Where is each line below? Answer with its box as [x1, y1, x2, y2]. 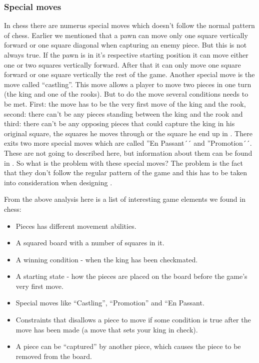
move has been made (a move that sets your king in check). [15, 324, 198, 334]
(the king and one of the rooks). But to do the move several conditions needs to [4, 89, 248, 99]
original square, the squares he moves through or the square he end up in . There [4, 128, 252, 138]
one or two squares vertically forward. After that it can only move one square [4, 59, 241, 70]
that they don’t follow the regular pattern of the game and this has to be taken [4, 167, 247, 178]
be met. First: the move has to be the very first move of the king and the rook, [4, 98, 246, 109]
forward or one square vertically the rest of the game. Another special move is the [4, 69, 255, 80]
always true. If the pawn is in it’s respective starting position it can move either [4, 50, 248, 60]
